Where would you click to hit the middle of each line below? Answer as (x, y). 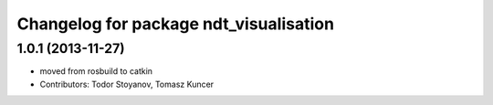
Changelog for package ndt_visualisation (176, 24)
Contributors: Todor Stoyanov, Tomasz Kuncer (127, 84)
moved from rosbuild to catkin (96, 71)
